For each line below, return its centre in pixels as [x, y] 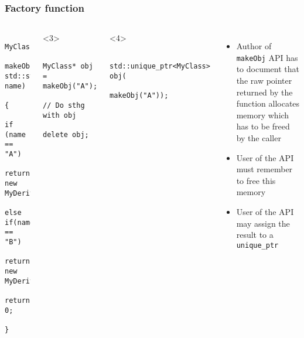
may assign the [263, 223]
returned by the [264, 92]
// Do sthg [64, 106]
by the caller [259, 138]
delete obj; [66, 135]
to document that [268, 69]
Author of [254, 46]
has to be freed [263, 126]
